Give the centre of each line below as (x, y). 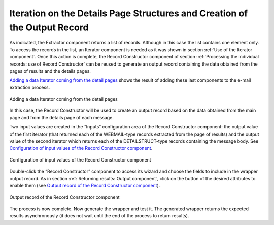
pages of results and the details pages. (50, 71)
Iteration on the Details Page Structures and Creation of (129, 13)
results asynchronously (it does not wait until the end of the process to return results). (99, 216)
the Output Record (49, 27)
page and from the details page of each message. (62, 117)
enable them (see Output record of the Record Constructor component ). (85, 185)
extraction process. (30, 87)
